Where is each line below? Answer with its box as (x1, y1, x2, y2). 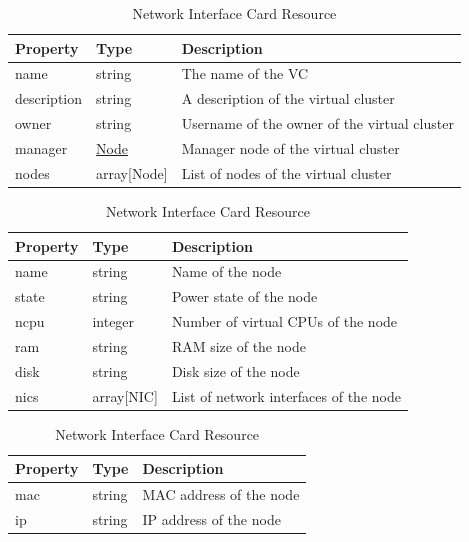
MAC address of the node (142, 484, 300, 505)
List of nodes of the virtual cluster (181, 162, 392, 183)
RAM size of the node (171, 335, 306, 356)
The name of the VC (181, 63, 309, 84)
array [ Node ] (96, 162, 168, 183)
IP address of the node (142, 508, 281, 529)
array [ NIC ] (92, 385, 158, 406)
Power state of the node (171, 286, 318, 307)
